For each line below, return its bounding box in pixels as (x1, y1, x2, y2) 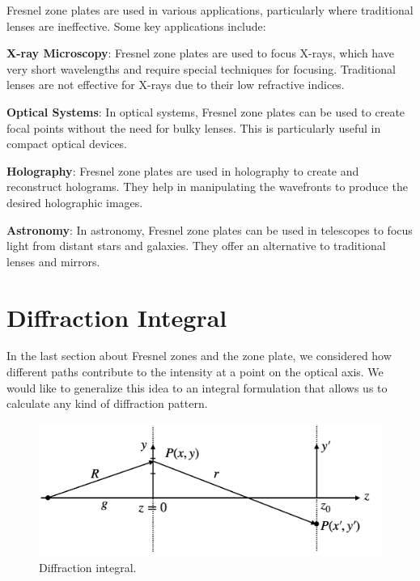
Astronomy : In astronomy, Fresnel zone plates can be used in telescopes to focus (6, 221, 413, 238)
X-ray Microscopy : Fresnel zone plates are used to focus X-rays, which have (6, 45, 394, 61)
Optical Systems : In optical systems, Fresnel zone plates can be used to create (6, 103, 405, 120)
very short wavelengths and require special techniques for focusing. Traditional (6, 60, 396, 77)
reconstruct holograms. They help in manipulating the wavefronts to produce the (6, 178, 408, 195)
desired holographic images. (6, 193, 143, 210)
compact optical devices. (6, 135, 128, 152)
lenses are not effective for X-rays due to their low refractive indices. (6, 76, 345, 93)
